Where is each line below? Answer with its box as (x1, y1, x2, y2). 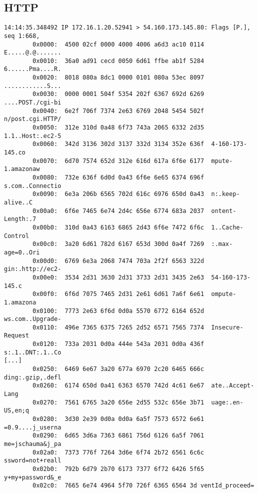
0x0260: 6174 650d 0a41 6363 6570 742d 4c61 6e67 (32, 382, 204, 389)
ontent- (211, 207, 237, 214)
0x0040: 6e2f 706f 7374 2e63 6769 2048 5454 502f (32, 107, 204, 114)
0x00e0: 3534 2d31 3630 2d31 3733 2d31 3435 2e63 (32, 273, 204, 281)
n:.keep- (211, 190, 240, 198)
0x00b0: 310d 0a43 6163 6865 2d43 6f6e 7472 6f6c (32, 223, 204, 231)
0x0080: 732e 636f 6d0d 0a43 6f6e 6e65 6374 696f (32, 174, 204, 181)
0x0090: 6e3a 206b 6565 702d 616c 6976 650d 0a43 (32, 190, 204, 198)
